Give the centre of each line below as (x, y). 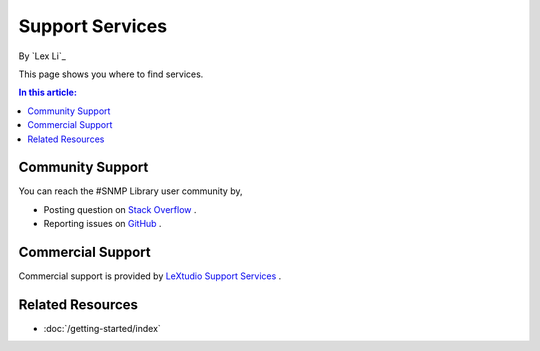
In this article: (47, 92)
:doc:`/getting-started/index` (102, 328)
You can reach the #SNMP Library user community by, (130, 191)
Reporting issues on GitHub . (102, 224)
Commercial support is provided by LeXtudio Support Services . (150, 276)
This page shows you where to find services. (111, 74)
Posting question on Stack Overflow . (120, 209)
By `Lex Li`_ (42, 56)
